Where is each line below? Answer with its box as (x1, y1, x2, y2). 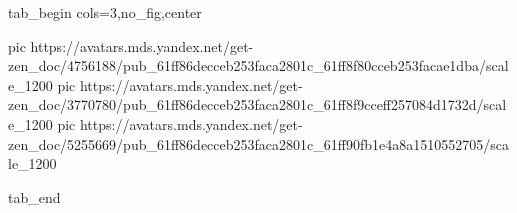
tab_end (8, 186, 61, 207)
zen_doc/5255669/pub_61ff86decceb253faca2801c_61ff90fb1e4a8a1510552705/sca (8, 133, 509, 154)
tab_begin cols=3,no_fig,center (8, 2, 202, 22)
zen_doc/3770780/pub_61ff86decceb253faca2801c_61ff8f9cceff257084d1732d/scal (8, 94, 507, 115)
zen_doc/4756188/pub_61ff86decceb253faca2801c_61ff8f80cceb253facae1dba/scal (8, 55, 509, 76)
